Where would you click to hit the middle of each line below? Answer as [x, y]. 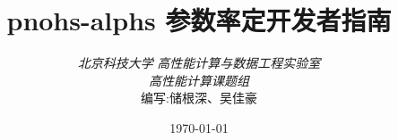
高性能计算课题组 [199, 80]
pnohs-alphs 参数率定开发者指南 [199, 20]
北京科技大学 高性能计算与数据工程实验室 [199, 63]
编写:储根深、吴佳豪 [199, 98]
